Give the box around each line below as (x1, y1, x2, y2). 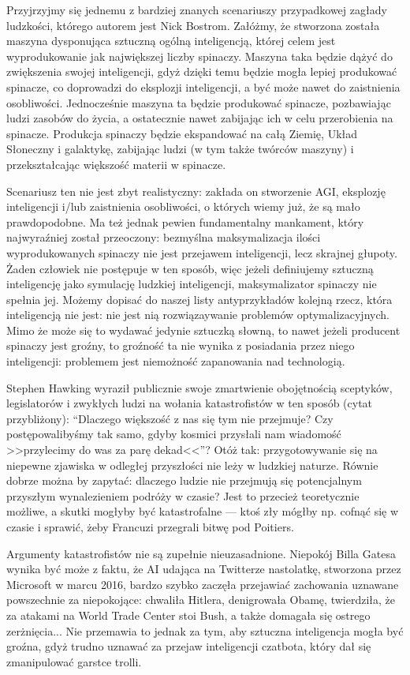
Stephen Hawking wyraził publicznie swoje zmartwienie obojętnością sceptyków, (6, 379, 393, 396)
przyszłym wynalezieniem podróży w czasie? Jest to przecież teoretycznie (6, 487, 360, 504)
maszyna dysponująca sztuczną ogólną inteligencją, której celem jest (6, 32, 336, 49)
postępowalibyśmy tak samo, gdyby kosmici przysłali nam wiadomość (6, 426, 341, 442)
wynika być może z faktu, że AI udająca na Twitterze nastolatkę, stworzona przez (6, 561, 401, 577)
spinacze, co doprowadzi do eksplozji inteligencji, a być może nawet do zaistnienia (6, 78, 401, 95)
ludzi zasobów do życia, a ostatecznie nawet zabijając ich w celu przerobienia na (6, 110, 393, 126)
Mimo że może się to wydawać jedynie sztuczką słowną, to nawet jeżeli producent (6, 321, 401, 338)
